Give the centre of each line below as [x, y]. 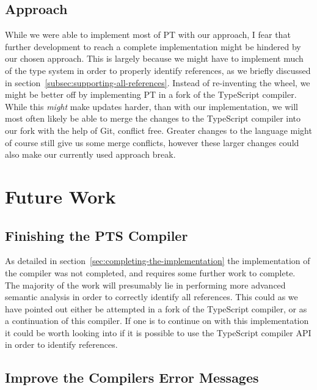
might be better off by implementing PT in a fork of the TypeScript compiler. [151, 94]
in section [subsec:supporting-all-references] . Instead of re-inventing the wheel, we [158, 82]
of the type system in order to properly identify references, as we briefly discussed [158, 70]
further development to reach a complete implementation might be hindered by [153, 46]
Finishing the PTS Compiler [97, 235]
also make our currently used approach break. [90, 154]
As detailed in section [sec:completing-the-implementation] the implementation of [158, 261]
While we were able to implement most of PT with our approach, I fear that [148, 35]
